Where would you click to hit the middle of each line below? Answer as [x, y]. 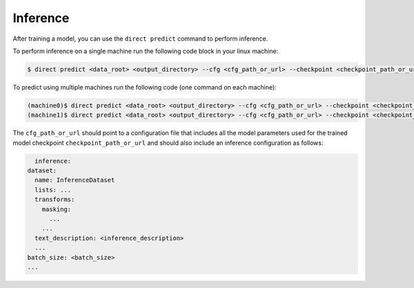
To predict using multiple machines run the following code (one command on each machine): [145, 87]
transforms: [55, 199]
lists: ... [53, 190]
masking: [57, 209]
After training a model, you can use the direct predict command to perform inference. [140, 39]
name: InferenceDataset [75, 180]
